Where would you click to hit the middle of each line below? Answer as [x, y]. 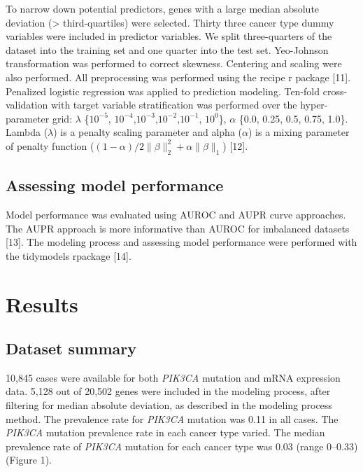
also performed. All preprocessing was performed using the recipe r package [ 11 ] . [178, 77]
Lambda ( [27, 132]
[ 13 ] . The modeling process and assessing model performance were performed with [181, 242]
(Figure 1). [29, 460]
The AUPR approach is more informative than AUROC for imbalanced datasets [178, 228]
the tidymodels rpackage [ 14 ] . [69, 255]
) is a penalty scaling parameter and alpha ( [148, 132]
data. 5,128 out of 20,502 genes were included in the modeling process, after [168, 391]
